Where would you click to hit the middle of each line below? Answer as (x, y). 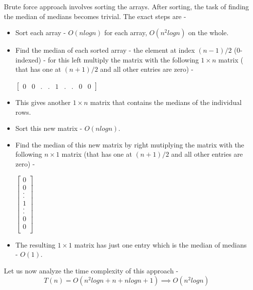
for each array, (126, 32)
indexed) (28, 59)
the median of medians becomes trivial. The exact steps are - (95, 16)
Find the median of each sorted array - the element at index (105, 50)
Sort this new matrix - (49, 128)
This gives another (43, 102)
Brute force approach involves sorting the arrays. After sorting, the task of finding (126, 6)
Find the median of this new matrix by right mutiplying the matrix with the (130, 144)
